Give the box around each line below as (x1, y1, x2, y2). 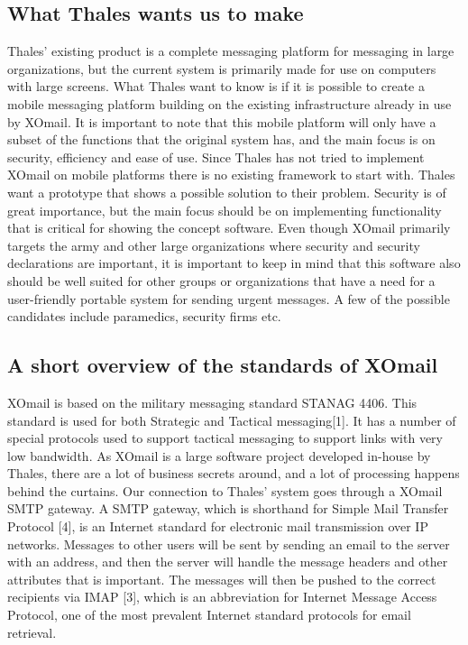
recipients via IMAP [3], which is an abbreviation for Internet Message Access (7, 587, 437, 606)
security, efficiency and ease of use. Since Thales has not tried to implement (7, 147, 425, 166)
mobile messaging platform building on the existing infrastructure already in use (7, 94, 452, 113)
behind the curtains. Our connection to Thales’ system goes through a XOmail (7, 481, 443, 500)
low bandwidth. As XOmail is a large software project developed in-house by (7, 446, 431, 465)
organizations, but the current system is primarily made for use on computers (7, 59, 436, 78)
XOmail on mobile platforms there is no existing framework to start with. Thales (7, 165, 455, 184)
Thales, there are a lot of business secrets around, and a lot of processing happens (7, 464, 460, 483)
